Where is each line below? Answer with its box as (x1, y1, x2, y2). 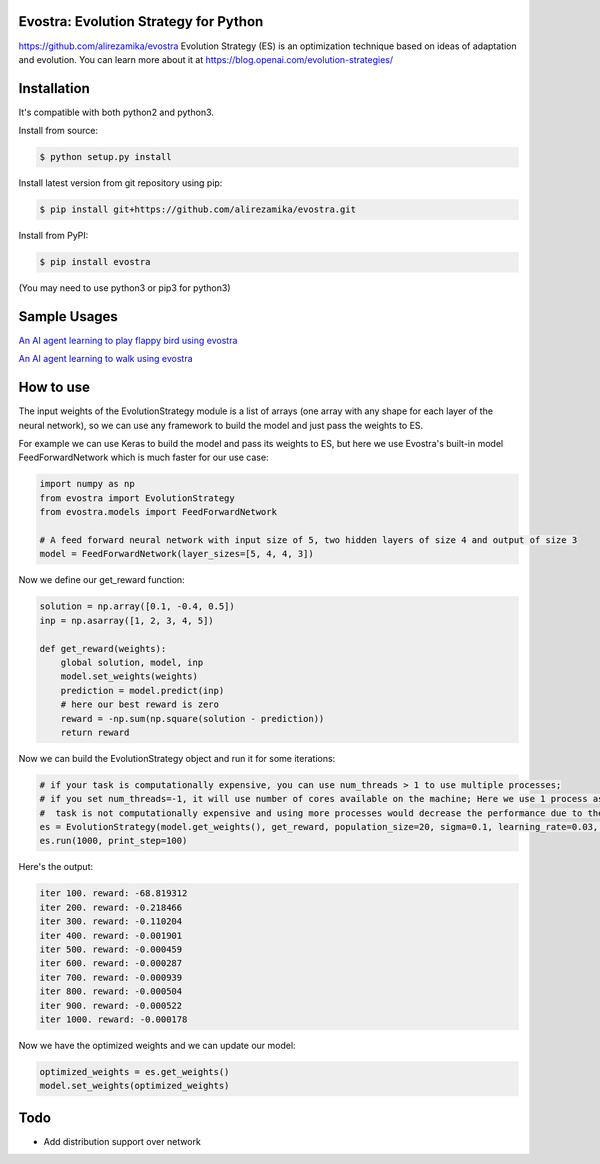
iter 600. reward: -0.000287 (39, 958, 183, 969)
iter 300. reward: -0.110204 (39, 916, 183, 927)
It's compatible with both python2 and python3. (18, 106, 215, 118)
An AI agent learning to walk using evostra (18, 353, 194, 365)
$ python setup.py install (39, 151, 172, 163)
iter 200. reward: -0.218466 (39, 901, 183, 913)
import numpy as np (39, 478, 135, 490)
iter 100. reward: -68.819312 (39, 888, 188, 899)
